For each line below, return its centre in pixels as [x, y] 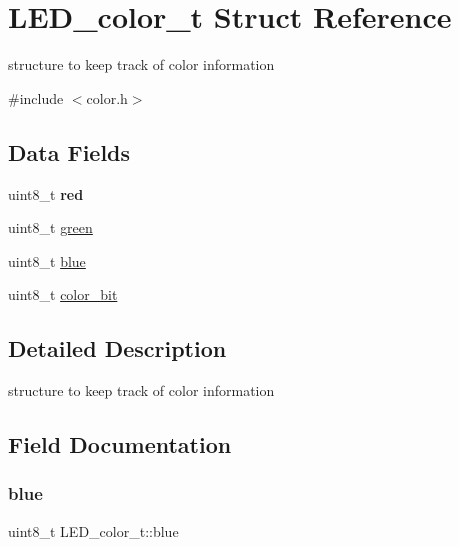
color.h [107, 97]
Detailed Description [117, 348]
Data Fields [69, 151]
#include [36, 97]
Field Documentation [120, 444]
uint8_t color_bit [63, 294]
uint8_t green [50, 227]
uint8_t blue [47, 260]
